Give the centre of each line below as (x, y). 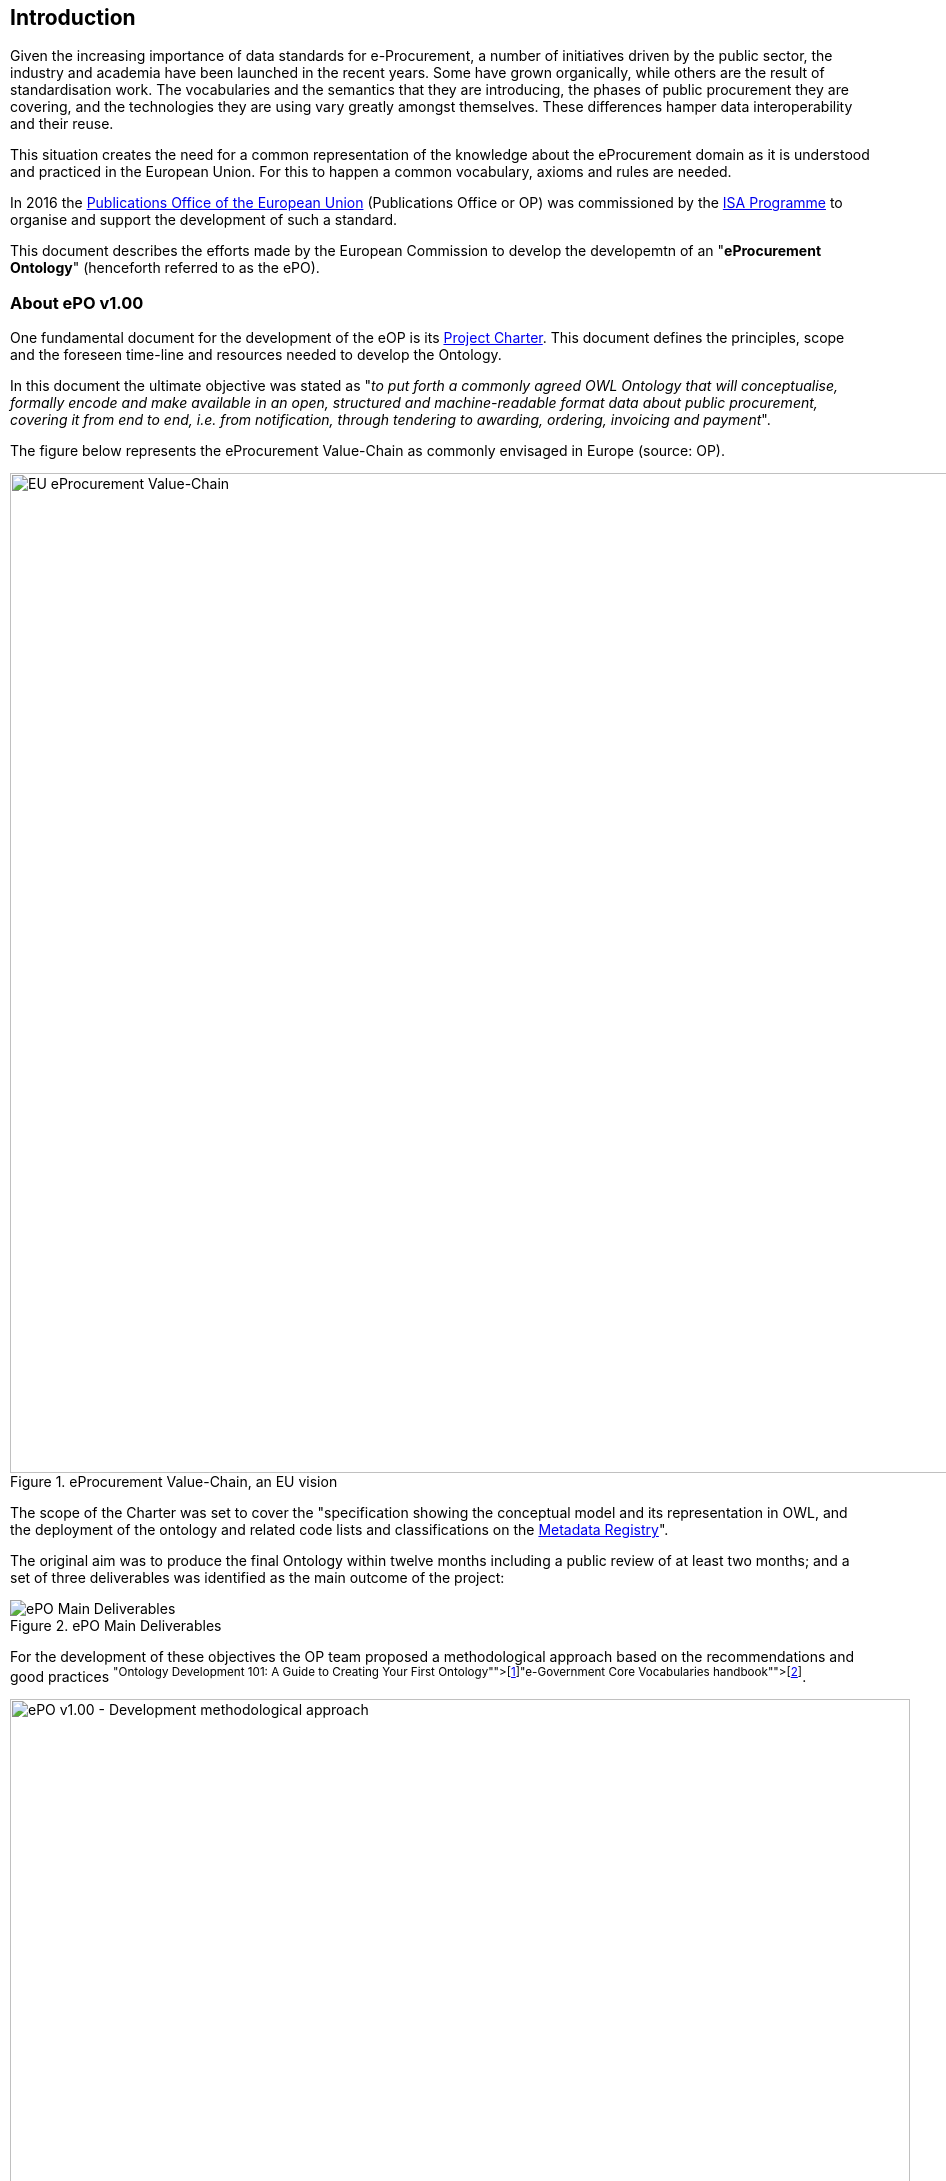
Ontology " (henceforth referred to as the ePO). (165, 268)
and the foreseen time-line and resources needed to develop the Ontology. (256, 355)
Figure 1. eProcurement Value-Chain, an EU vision (174, 1482)
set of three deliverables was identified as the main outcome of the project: (257, 1578)
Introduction (73, 17)
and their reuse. (62, 124)
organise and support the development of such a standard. (204, 220)
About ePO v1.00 (77, 302)
